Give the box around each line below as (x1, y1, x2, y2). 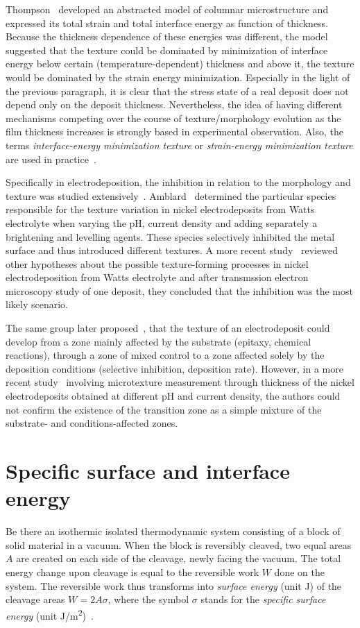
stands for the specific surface (200, 592, 326, 606)
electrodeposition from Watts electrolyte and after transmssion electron (6, 270, 309, 285)
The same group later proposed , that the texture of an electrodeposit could (6, 321, 330, 335)
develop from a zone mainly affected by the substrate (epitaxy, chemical (6, 334, 311, 348)
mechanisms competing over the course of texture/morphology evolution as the (6, 110, 341, 125)
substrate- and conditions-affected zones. (6, 416, 178, 430)
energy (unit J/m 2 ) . (6, 606, 94, 622)
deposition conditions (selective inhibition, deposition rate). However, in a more (6, 361, 343, 375)
